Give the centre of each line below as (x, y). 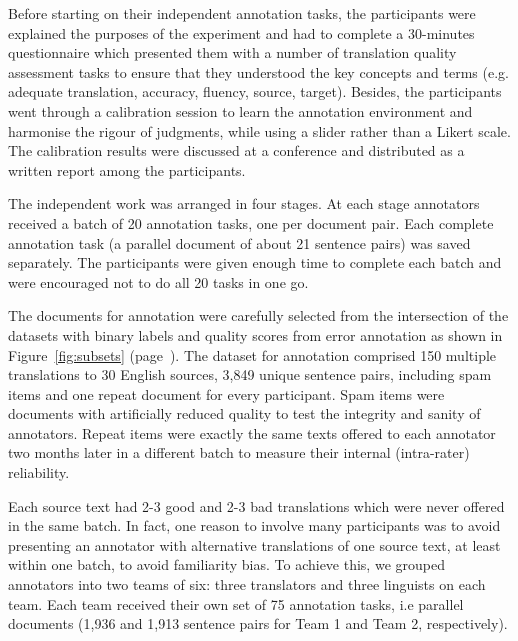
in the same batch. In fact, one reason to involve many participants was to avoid (254, 525)
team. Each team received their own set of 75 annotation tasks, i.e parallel (236, 603)
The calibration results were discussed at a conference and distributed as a (236, 150)
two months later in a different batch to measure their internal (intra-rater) (239, 452)
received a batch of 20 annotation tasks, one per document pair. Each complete (251, 222)
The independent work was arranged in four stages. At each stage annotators (244, 203)
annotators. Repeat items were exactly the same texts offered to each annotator (252, 432)
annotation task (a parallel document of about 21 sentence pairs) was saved (239, 242)
